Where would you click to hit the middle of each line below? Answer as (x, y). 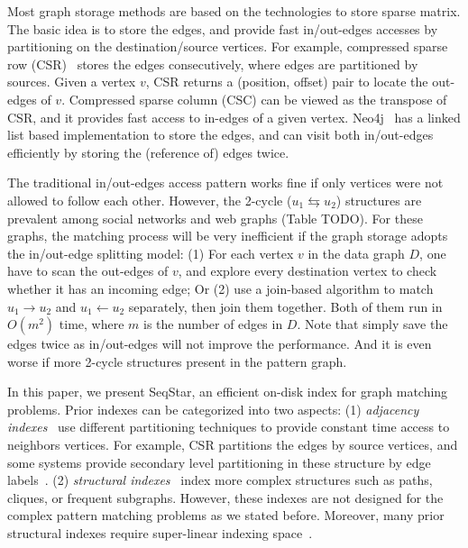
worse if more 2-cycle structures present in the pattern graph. (177, 361)
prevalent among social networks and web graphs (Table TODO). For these (215, 218)
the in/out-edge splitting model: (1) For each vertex (151, 253)
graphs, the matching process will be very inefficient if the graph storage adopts (228, 236)
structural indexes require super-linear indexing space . (160, 533)
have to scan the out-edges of (88, 271)
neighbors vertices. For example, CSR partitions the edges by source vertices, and (233, 445)
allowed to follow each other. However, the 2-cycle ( (150, 200)
